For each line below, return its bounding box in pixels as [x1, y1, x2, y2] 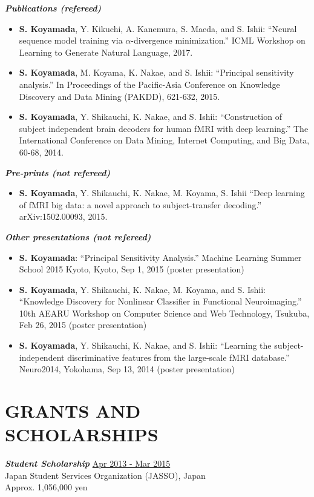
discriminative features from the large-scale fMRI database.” [67, 351, 290, 363]
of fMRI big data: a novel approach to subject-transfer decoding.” [19, 198, 262, 211]
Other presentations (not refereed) [5, 230, 151, 243]
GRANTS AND [5, 398, 141, 423]
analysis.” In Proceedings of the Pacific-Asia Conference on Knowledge [19, 77, 280, 90]
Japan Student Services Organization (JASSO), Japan [5, 469, 206, 481]
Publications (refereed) [5, 2, 102, 14]
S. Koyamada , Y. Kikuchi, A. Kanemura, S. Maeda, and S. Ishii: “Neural [19, 22, 297, 35]
